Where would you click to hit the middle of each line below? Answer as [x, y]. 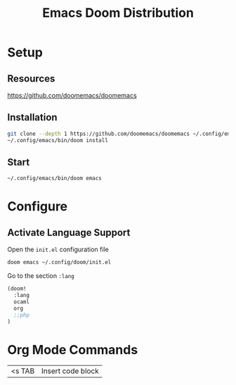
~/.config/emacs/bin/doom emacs [54, 178]
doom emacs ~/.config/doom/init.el [59, 263]
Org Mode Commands [73, 349]
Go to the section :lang [41, 276]
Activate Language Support [69, 233]
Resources [31, 78]
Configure [38, 207]
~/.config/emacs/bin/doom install [58, 140]
